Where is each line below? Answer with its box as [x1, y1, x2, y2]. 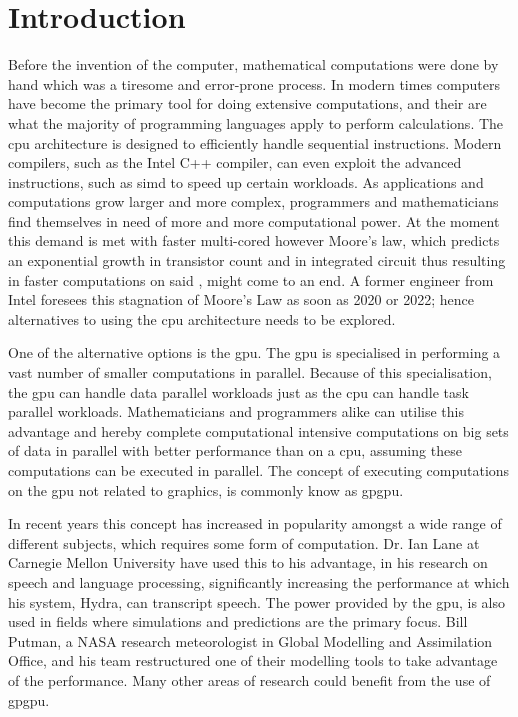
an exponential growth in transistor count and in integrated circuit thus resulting [8, 250, 506, 271]
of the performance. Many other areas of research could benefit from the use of [8, 669, 491, 690]
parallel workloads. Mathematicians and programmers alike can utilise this [8, 401, 464, 422]
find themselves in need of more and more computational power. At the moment [8, 210, 500, 231]
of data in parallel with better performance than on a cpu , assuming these [8, 440, 462, 461]
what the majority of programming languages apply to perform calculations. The [8, 112, 504, 133]
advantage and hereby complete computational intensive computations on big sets [8, 420, 509, 441]
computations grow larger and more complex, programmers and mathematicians [8, 191, 499, 212]
